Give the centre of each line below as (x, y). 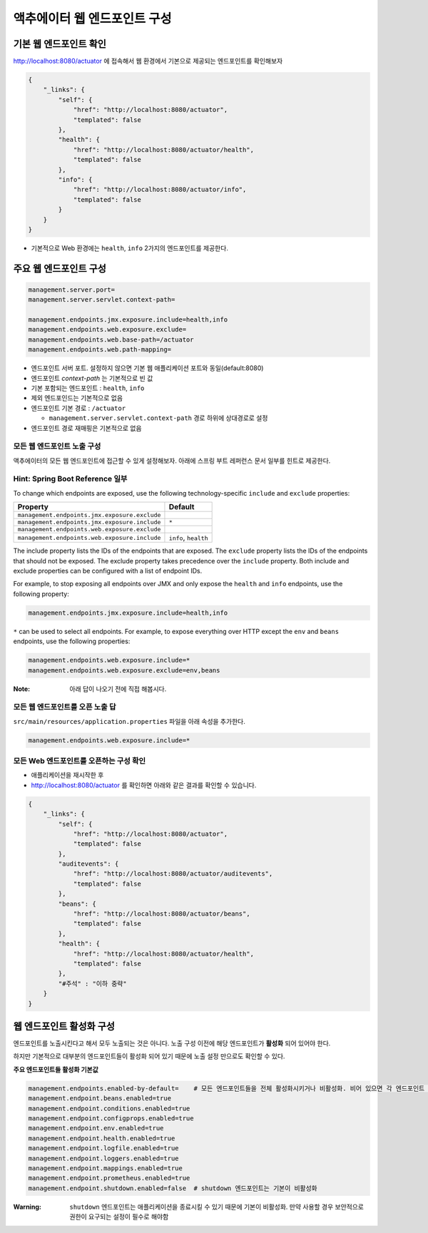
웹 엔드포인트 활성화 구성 (64, 1026)
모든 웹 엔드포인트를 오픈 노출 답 (65, 707)
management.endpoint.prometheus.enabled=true (109, 1178)
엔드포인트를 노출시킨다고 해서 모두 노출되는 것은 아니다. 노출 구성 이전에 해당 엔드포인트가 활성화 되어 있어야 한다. (172, 1043)
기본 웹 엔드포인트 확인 (60, 44)
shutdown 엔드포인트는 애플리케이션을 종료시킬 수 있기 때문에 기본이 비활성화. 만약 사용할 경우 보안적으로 (216, 1207)
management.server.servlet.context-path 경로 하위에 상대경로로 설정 (158, 418)
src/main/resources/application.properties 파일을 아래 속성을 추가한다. (129, 721)
